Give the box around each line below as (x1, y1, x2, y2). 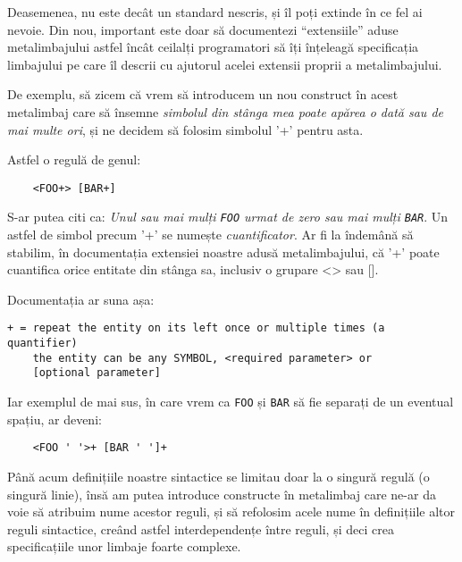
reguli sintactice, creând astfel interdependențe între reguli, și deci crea (7, 519, 394, 538)
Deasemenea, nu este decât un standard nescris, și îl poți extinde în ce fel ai (7, 3, 423, 21)
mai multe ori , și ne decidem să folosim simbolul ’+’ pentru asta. (7, 120, 364, 138)
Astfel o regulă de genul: (7, 150, 141, 169)
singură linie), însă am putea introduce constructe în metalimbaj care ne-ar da (7, 484, 436, 503)
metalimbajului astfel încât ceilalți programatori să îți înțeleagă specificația (7, 38, 419, 56)
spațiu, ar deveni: (7, 409, 102, 428)
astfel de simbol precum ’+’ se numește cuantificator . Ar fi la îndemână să (7, 225, 414, 244)
